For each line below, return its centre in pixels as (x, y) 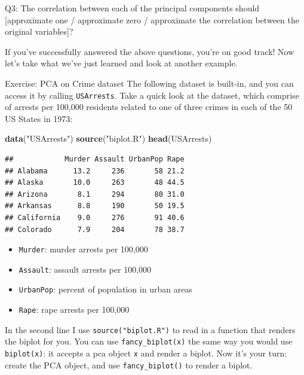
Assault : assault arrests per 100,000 (85, 269)
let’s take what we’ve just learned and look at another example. (121, 63)
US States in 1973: (39, 118)
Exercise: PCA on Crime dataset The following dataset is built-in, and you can (149, 83)
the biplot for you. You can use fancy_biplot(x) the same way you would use (149, 341)
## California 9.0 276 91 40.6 (95, 217)
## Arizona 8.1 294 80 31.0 (95, 194)
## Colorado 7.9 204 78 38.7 (95, 229)
